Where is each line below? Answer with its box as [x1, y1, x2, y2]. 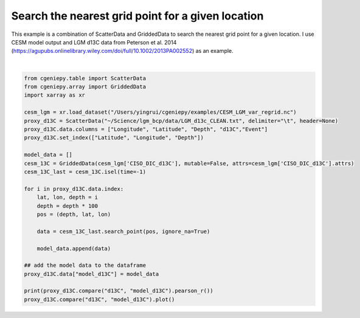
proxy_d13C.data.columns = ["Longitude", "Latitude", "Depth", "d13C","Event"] [24, 126, 268, 133]
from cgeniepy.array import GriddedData [24, 83, 146, 91]
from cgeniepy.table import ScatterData [24, 75, 146, 81]
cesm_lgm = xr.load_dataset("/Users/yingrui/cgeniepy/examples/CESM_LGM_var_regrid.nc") [24, 109, 297, 116]
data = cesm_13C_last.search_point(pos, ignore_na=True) [36, 228, 210, 235]
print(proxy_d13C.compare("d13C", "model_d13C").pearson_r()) [24, 288, 213, 294]
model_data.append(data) [36, 245, 111, 252]
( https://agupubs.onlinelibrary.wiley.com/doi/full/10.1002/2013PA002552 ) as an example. [11, 47, 234, 55]
